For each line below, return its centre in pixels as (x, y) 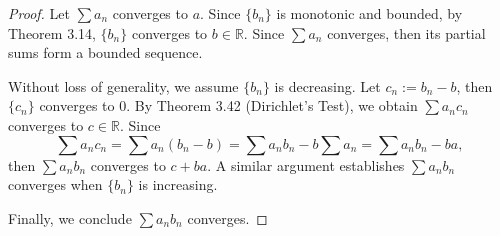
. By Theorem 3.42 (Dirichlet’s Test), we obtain (272, 105)
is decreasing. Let (327, 85)
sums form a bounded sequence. (105, 52)
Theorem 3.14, (52, 32)
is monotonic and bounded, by (369, 13)
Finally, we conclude (70, 217)
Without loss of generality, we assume (123, 85)
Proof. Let (39, 13)
